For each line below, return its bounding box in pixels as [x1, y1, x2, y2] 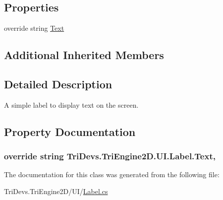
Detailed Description [4, 76, 112, 91]
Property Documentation [4, 124, 136, 139]
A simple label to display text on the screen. [4, 99, 139, 110]
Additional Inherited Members [4, 47, 164, 63]
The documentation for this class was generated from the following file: [4, 169, 220, 180]
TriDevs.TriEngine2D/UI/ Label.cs [4, 186, 108, 196]
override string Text [4, 23, 64, 33]
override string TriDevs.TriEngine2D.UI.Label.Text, [4, 150, 216, 162]
